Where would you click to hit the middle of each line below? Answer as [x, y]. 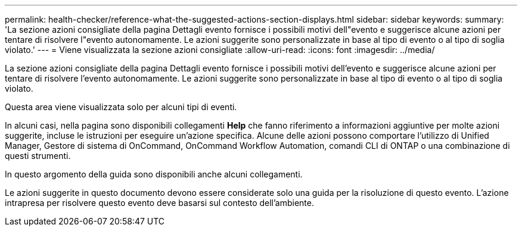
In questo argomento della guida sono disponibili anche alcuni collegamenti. [154, 174]
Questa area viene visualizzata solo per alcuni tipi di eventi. [121, 107]
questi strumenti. [38, 156]
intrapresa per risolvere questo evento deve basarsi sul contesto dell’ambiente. [160, 203]
